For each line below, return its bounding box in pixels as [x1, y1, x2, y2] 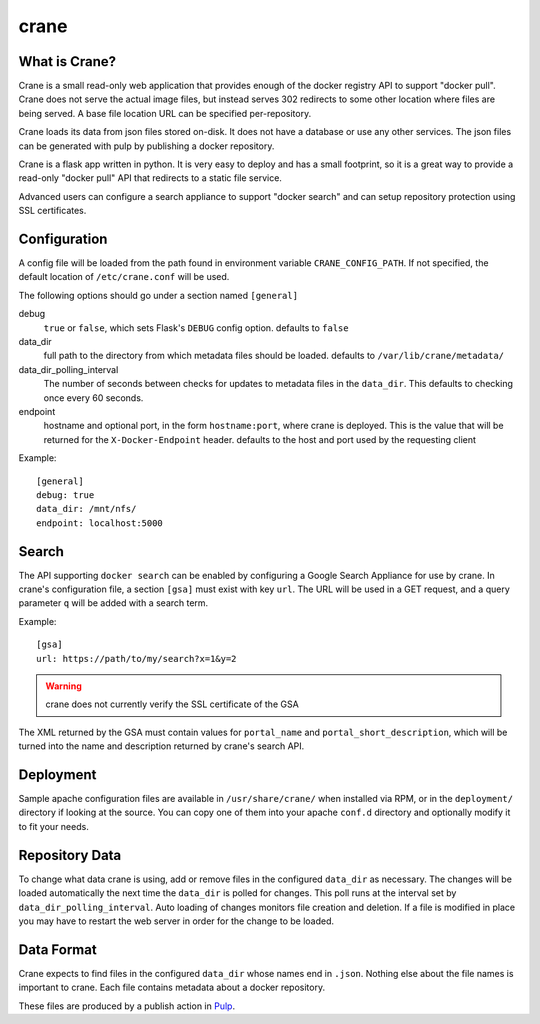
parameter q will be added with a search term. [18, 597, 209, 609]
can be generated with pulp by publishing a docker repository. [18, 140, 275, 152]
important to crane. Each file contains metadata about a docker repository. [18, 981, 325, 994]
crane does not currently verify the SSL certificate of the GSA [45, 698, 299, 710]
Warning [45, 680, 82, 692]
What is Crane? [18, 53, 117, 70]
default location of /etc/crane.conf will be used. [18, 271, 230, 283]
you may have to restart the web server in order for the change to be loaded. [18, 915, 335, 927]
